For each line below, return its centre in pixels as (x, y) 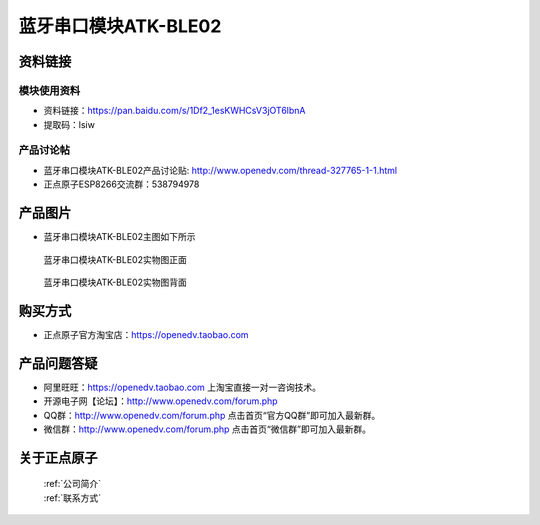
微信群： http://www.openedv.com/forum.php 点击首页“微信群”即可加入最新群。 (207, 429)
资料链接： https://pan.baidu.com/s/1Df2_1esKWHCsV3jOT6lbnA (174, 111)
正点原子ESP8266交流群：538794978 (121, 184)
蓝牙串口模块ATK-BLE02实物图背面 (115, 282)
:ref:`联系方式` (72, 497)
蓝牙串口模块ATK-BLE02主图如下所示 (119, 237)
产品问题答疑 (58, 363)
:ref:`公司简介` (72, 484)
